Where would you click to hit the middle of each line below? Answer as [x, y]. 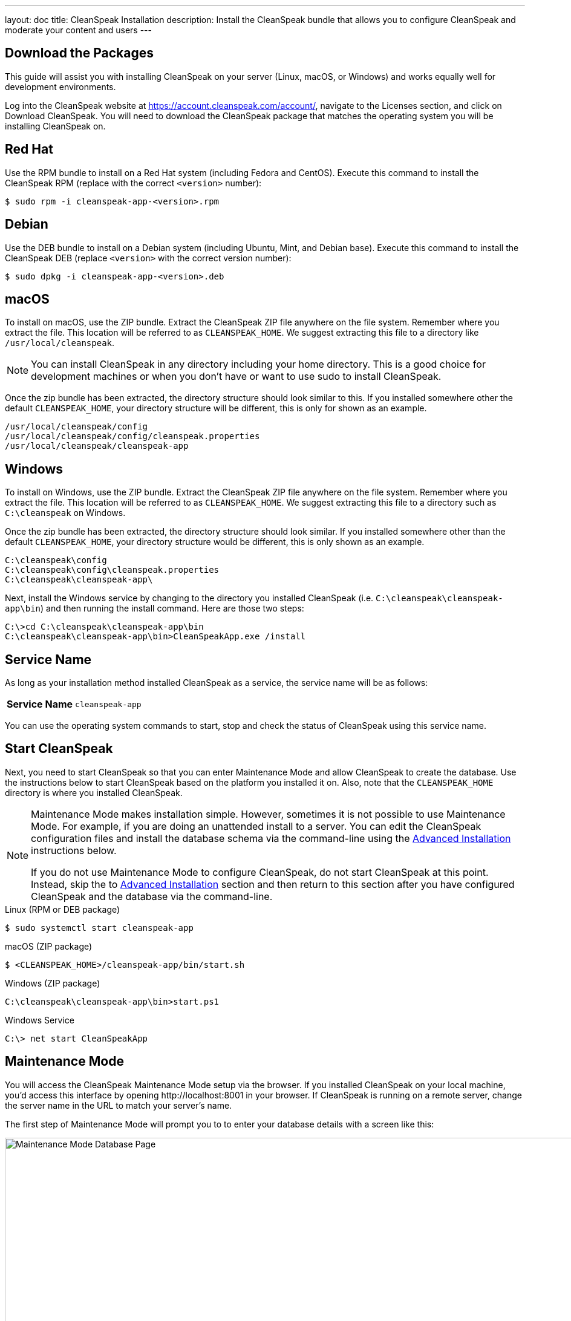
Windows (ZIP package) [53, 983]
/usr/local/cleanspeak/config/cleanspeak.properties [132, 436]
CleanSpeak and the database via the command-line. [152, 896]
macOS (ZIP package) [49, 946]
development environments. [60, 86]
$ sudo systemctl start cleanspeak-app [99, 928]
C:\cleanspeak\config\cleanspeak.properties [112, 570]
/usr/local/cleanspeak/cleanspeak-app [97, 446]
